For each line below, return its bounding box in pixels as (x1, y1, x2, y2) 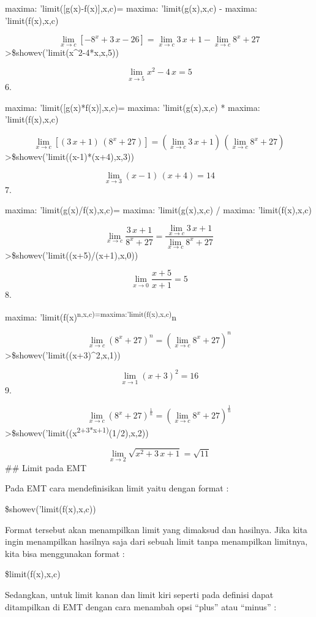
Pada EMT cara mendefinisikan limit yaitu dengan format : (5, 482, 229, 494)
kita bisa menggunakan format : (5, 547, 125, 559)
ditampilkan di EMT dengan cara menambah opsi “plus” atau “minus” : (5, 600, 277, 613)
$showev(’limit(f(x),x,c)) (5, 502, 96, 515)
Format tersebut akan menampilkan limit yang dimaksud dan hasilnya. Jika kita (5, 523, 307, 536)
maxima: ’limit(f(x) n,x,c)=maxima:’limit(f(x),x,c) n (5, 309, 177, 323)
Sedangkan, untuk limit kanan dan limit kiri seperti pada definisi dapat (5, 588, 274, 600)
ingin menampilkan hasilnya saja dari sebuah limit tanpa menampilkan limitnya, (5, 535, 308, 548)
